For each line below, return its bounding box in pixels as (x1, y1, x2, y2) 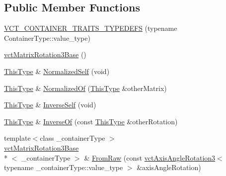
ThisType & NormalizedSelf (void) (4, 66, 110, 76)
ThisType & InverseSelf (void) (4, 99, 96, 110)
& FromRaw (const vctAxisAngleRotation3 (84, 152, 216, 163)
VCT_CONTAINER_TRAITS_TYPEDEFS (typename (4, 23, 177, 33)
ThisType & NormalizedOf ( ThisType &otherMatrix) (4, 83, 167, 93)
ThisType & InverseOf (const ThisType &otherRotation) (4, 116, 178, 126)
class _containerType (40, 133, 105, 143)
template (4, 133, 31, 143)
